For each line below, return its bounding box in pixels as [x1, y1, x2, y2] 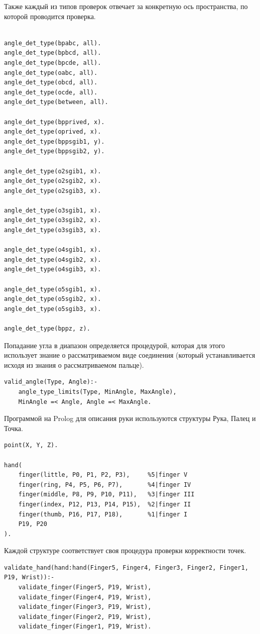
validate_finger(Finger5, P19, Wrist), [18, 584, 152, 591]
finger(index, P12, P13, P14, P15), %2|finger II [18, 500, 191, 508]
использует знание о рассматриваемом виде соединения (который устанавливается [4, 350, 255, 360]
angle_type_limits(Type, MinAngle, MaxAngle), [18, 388, 177, 395]
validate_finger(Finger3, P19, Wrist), [18, 603, 152, 611]
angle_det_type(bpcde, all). [4, 59, 101, 66]
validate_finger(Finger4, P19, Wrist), [18, 593, 152, 601]
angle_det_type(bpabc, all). [4, 39, 101, 47]
